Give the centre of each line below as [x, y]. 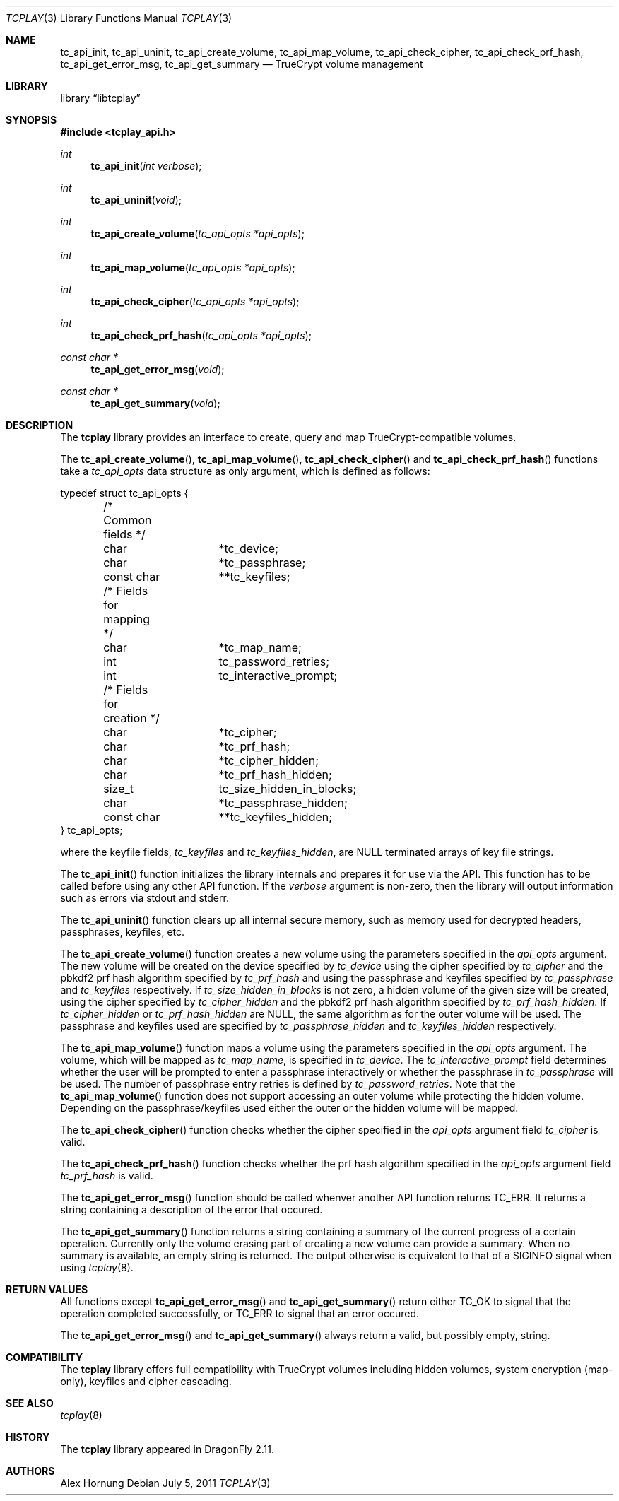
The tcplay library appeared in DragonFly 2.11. [167, 1449]
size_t [118, 789]
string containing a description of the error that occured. [191, 1209]
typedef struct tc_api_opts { [124, 493]
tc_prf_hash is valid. [107, 1176]
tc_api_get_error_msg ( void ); [158, 369]
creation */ [132, 718]
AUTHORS [30, 1471]
